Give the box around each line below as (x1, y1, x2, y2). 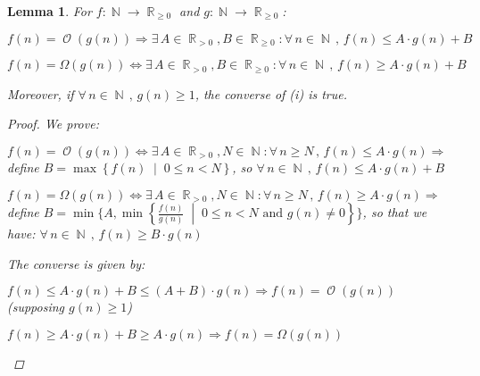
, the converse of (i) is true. (194, 84, 347, 103)
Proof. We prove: (7, 114, 99, 133)
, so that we (362, 203, 427, 221)
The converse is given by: (7, 254, 145, 272)
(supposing (7, 297, 65, 316)
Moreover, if (7, 84, 74, 103)
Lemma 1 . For (7, 2, 92, 20)
